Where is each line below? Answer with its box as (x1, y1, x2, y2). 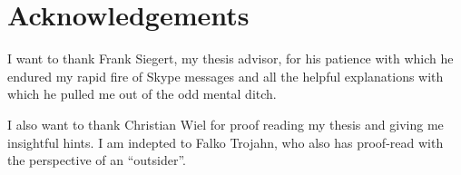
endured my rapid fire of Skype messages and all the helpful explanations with (7, 66, 444, 85)
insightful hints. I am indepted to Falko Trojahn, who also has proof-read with (7, 132, 444, 151)
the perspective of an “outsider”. (7, 151, 187, 170)
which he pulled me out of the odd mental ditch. (7, 84, 277, 103)
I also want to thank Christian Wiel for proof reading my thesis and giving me (7, 114, 444, 133)
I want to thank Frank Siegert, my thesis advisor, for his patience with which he (7, 49, 454, 68)
